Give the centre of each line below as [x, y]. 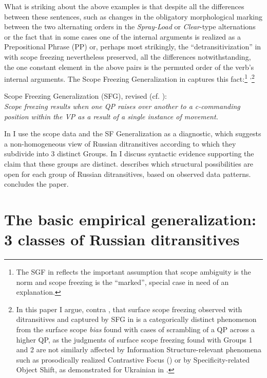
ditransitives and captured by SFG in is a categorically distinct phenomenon [136, 319]
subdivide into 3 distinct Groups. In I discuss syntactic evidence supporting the [129, 154]
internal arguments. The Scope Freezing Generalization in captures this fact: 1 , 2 [129, 78]
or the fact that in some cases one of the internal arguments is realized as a [122, 36]
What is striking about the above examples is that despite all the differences [124, 6]
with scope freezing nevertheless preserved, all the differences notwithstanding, [128, 56]
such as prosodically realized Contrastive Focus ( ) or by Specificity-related [133, 359]
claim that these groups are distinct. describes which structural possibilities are [129, 163]
